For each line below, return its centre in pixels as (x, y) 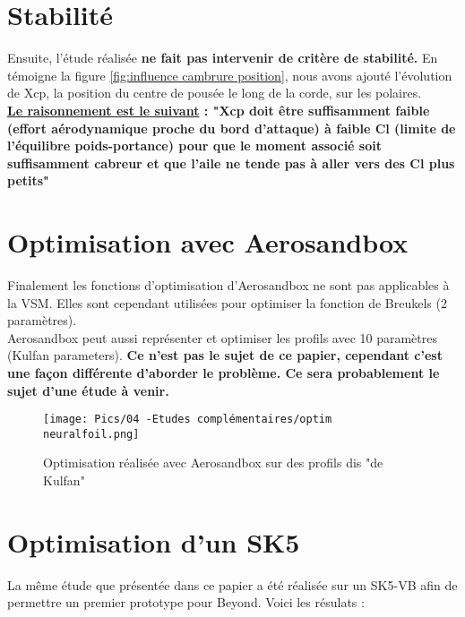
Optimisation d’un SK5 (154, 541)
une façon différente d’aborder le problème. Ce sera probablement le (224, 372)
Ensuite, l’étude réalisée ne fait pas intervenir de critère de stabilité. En (223, 58)
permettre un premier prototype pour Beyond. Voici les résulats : (186, 602)
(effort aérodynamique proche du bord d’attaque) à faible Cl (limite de (232, 128)
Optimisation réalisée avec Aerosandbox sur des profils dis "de (213, 463)
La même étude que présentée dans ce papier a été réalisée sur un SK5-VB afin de (232, 584)
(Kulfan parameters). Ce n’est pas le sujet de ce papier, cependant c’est (225, 355)
